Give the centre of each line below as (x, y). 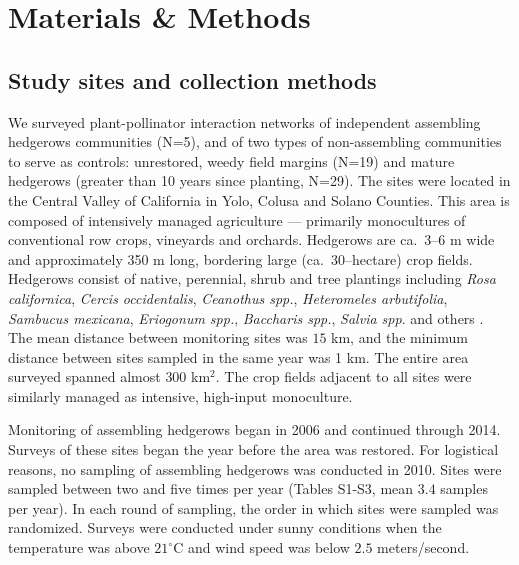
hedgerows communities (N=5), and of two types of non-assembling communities (255, 141)
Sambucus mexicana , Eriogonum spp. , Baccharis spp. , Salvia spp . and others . (246, 317)
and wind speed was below (268, 547)
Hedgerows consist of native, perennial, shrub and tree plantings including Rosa (252, 278)
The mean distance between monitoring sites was (158, 337)
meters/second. (423, 547)
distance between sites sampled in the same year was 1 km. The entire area (238, 356)
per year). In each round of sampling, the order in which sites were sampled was (253, 507)
